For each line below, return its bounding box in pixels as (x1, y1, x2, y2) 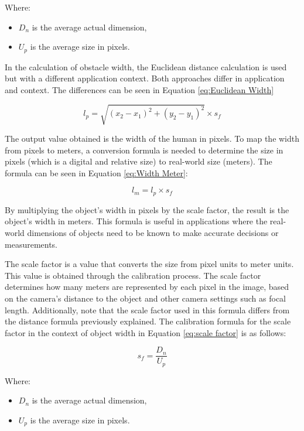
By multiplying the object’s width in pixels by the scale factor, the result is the (5, 203, 289, 215)
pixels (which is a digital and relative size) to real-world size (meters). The (5, 155, 272, 167)
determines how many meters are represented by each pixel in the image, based (5, 281, 289, 293)
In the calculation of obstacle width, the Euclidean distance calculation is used (5, 60, 287, 73)
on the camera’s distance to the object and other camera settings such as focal (5, 292, 286, 304)
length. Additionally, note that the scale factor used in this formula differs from (5, 303, 290, 316)
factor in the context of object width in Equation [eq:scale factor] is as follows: (5, 326, 286, 338)
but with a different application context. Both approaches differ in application (5, 72, 285, 84)
